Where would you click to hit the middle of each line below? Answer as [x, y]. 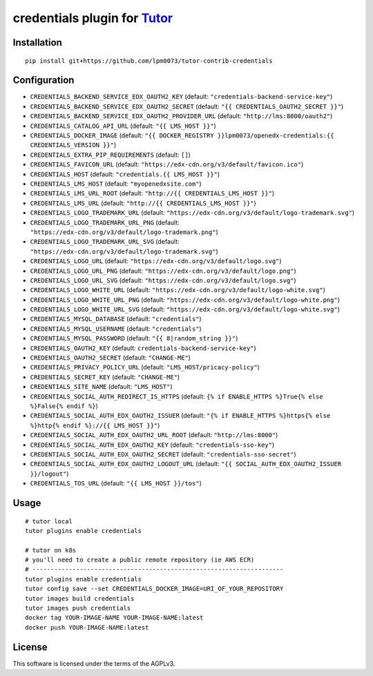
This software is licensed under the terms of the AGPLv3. [94, 664]
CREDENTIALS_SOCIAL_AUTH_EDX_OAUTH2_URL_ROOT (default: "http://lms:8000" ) [154, 435]
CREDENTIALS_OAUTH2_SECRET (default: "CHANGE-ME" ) [111, 358]
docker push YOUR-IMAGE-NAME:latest [87, 627]
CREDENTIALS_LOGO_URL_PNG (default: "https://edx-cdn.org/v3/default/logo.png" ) [163, 271]
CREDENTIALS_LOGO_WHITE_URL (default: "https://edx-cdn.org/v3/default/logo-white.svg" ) [178, 290]
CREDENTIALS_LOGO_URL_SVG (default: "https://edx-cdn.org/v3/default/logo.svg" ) [163, 280]
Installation [37, 42]
